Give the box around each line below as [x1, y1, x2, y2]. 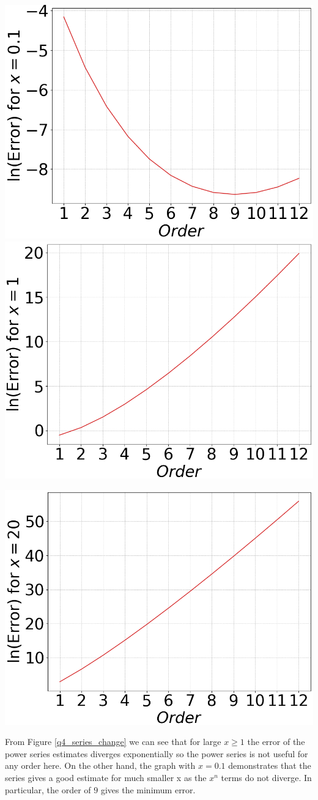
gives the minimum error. [100, 783, 196, 796]
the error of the [247, 735, 305, 748]
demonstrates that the [228, 759, 311, 772]
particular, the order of [5, 783, 91, 796]
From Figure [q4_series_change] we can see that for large [5, 735, 221, 748]
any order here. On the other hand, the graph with [5, 759, 196, 772]
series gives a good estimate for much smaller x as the [5, 771, 207, 784]
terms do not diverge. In [221, 771, 312, 784]
